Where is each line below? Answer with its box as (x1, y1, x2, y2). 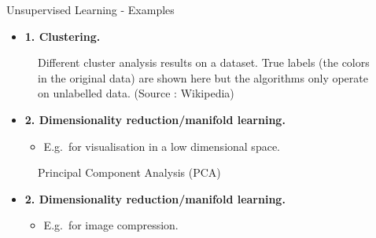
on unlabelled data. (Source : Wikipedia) (38, 85, 234, 101)
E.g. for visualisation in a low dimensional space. (43, 137, 280, 154)
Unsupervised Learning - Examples (6, 2, 175, 17)
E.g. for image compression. (43, 217, 179, 233)
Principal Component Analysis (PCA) (38, 164, 221, 181)
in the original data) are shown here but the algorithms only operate (38, 69, 368, 86)
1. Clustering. (24, 27, 101, 44)
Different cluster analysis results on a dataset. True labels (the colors (38, 54, 370, 71)
